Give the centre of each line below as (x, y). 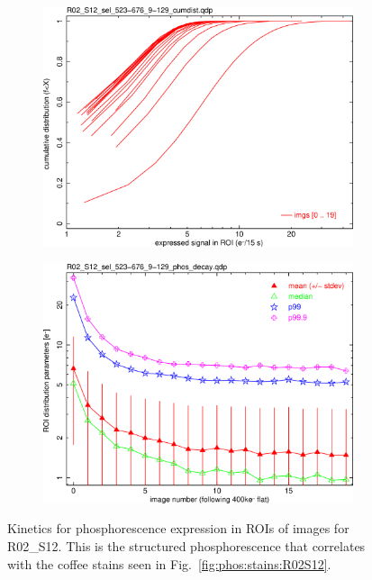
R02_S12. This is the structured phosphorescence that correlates (186, 545)
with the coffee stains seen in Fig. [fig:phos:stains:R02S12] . (169, 563)
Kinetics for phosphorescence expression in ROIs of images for (178, 528)
